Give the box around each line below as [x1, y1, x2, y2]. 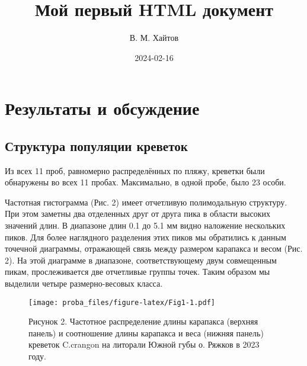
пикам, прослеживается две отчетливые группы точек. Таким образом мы [5, 265, 270, 278]
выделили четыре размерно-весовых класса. [5, 277, 163, 290]
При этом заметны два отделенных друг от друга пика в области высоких [5, 207, 270, 220]
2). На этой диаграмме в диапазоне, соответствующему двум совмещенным [5, 253, 277, 266]
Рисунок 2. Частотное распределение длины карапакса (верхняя [28, 315, 258, 328]
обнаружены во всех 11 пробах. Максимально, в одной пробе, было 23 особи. [5, 176, 286, 188]
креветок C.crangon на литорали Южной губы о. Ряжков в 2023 [28, 338, 260, 351]
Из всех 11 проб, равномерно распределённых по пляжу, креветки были [5, 164, 265, 176]
